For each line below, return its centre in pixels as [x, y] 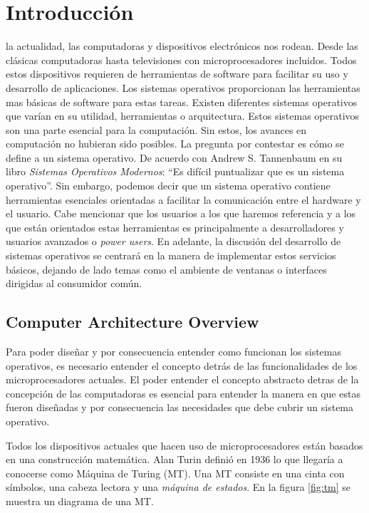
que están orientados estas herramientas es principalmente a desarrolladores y [175, 227]
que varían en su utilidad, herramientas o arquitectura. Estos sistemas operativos [183, 116]
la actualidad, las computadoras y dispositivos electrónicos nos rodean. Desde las [182, 46]
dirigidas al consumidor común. [74, 283]
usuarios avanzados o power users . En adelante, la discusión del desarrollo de [173, 241]
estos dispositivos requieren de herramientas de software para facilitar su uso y [177, 74]
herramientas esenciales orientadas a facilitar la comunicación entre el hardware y [183, 199]
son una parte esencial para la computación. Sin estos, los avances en [156, 129]
